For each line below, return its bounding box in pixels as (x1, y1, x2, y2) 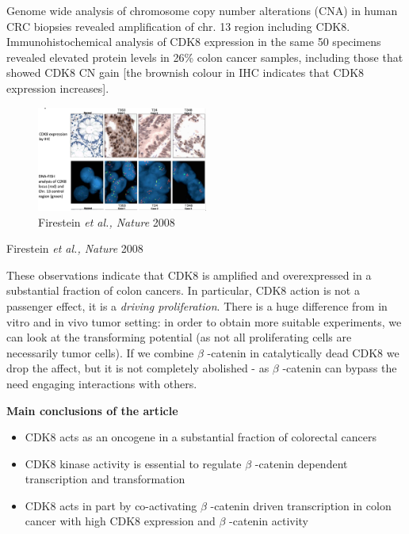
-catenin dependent (254, 455, 348, 471)
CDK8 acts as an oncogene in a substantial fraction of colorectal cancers (25, 429, 377, 445)
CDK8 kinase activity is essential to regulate (25, 455, 242, 471)
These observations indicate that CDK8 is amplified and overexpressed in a (6, 266, 372, 283)
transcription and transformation (25, 471, 185, 487)
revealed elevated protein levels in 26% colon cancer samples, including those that (6, 48, 403, 65)
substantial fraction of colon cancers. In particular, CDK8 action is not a (6, 282, 360, 299)
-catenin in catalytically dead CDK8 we (207, 344, 399, 360)
